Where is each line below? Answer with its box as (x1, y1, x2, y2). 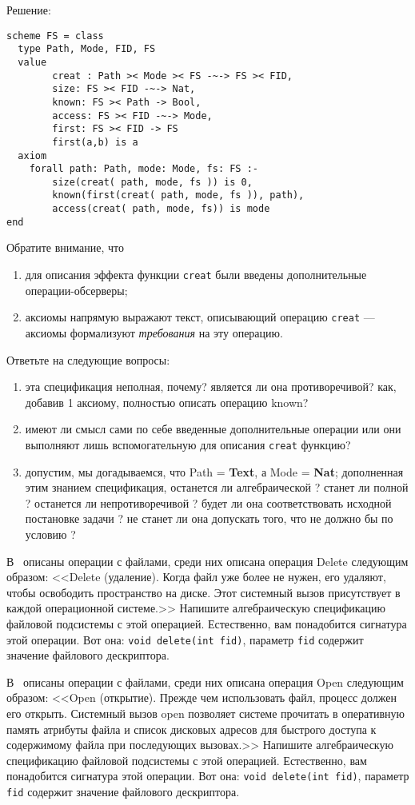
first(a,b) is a (52, 136, 138, 148)
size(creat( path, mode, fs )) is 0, (52, 176, 253, 188)
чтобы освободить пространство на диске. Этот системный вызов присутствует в (6, 584, 401, 600)
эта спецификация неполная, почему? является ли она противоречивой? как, (25, 378, 397, 395)
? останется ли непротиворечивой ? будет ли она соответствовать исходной (25, 494, 392, 511)
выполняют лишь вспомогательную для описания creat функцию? (25, 436, 351, 452)
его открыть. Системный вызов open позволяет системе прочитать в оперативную (6, 704, 405, 721)
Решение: (6, 2, 51, 18)
